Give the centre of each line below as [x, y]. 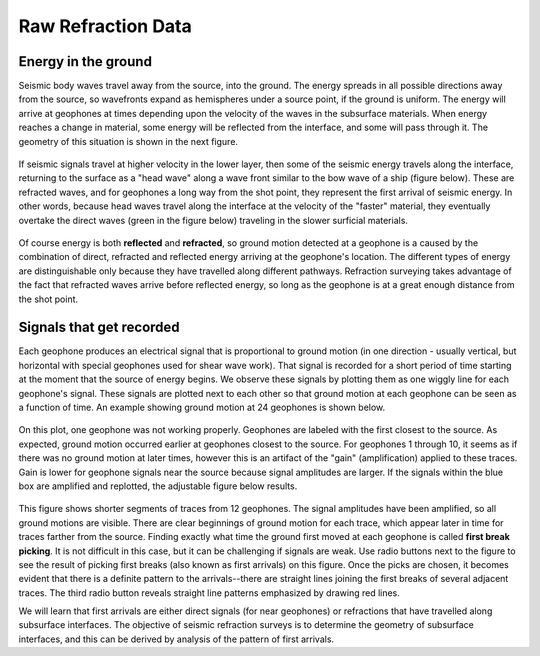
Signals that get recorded [99, 327]
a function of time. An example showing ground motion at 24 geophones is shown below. [202, 407]
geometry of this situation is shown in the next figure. [128, 141]
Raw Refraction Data [105, 26]
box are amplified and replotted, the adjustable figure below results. [158, 486]
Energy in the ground [85, 61]
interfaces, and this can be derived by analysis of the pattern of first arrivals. [176, 639]
